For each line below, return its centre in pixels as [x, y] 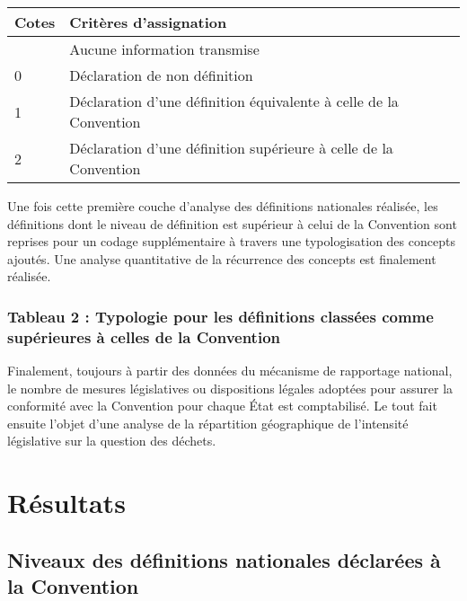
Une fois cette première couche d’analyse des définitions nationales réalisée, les [223, 206]
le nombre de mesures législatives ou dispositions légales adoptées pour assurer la [230, 388]
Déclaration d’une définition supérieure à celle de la [231, 148]
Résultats [66, 503]
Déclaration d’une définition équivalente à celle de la [234, 101]
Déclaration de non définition [161, 75]
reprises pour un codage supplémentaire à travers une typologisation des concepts [231, 241]
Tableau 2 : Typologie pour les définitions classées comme [220, 316]
